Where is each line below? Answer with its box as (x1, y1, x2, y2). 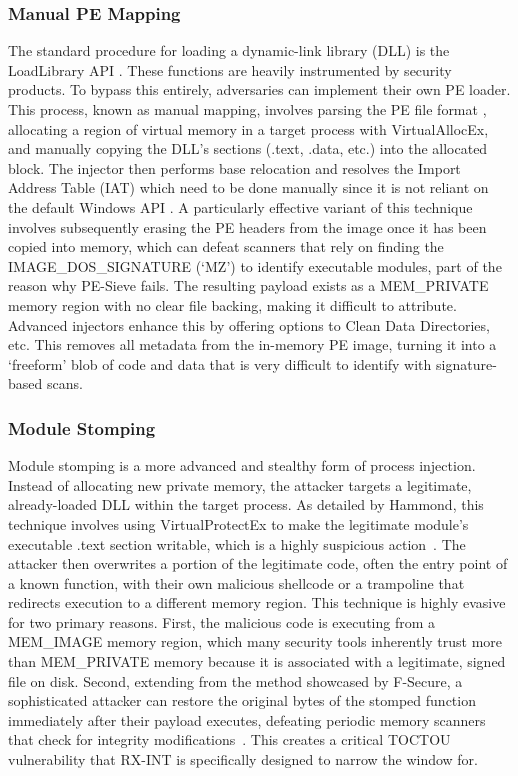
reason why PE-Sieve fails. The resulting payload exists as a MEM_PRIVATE (8, 275, 489, 296)
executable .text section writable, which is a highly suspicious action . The (8, 533, 466, 554)
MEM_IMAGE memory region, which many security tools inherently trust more (8, 631, 503, 652)
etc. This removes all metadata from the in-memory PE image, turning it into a (8, 334, 497, 355)
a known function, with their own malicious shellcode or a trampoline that (8, 572, 465, 593)
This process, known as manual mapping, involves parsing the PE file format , (8, 99, 487, 119)
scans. (46, 373, 83, 394)
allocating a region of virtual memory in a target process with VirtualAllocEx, (8, 118, 489, 139)
